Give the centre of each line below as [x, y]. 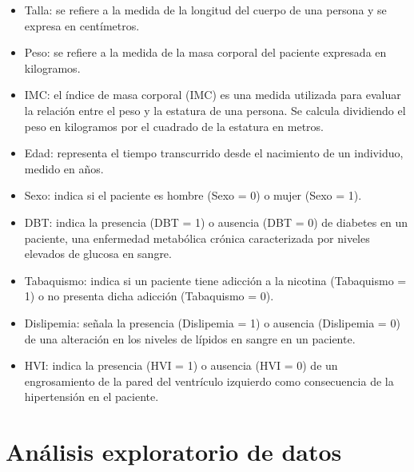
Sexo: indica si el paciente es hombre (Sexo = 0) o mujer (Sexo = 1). [193, 195]
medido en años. [64, 168]
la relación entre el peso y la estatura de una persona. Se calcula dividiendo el [215, 110]
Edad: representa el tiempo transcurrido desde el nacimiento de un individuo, [214, 153]
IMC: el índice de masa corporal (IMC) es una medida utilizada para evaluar [213, 95]
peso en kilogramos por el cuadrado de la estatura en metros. [174, 126]
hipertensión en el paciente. [92, 397]
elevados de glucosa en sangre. [98, 254]
